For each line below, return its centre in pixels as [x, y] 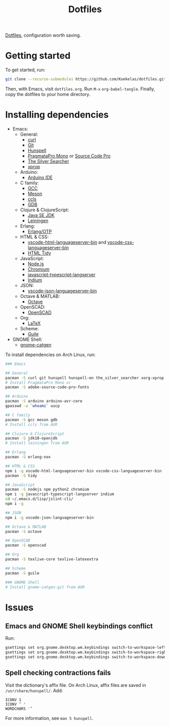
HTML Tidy [39, 253]
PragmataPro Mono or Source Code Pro [69, 155]
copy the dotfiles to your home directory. [48, 94]
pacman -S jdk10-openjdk [31, 438]
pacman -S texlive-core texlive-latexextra [52, 559]
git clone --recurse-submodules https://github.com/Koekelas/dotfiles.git [86, 79]
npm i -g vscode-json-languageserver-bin [50, 517]
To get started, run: [25, 70]
